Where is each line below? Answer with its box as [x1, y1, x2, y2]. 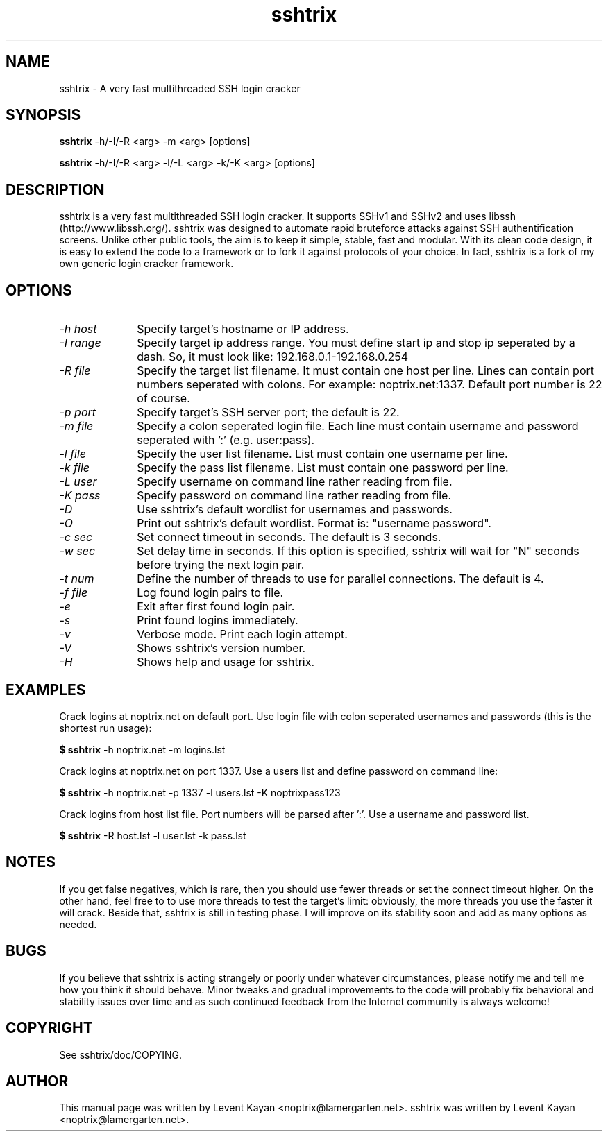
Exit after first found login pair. [137, 599, 295, 614]
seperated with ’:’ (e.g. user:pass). [137, 433, 315, 447]
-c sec [59, 530, 93, 545]
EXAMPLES [6, 681, 86, 699]
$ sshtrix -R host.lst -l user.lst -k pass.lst [59, 829, 246, 841]
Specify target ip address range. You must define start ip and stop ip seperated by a [137, 336, 575, 350]
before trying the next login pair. [137, 558, 305, 572]
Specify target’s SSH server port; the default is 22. [137, 405, 400, 420]
